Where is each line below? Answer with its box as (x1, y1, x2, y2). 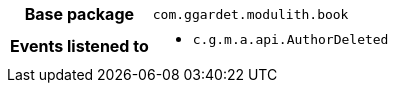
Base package (24, 4, 135, 24)
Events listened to (10, 35, 149, 56)
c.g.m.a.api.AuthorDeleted (192, 32, 389, 47)
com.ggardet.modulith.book (152, 6, 349, 22)
